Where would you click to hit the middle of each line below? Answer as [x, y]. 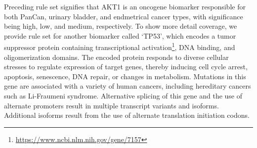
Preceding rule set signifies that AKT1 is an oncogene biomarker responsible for [125, 6]
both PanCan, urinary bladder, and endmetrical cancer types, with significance [124, 16]
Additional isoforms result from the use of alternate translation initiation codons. [127, 115]
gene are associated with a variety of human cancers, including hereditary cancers [128, 86]
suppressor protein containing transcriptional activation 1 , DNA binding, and [120, 47]
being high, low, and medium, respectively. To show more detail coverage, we [121, 26]
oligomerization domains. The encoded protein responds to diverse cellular [116, 57]
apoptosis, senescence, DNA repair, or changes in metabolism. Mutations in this [125, 76]
